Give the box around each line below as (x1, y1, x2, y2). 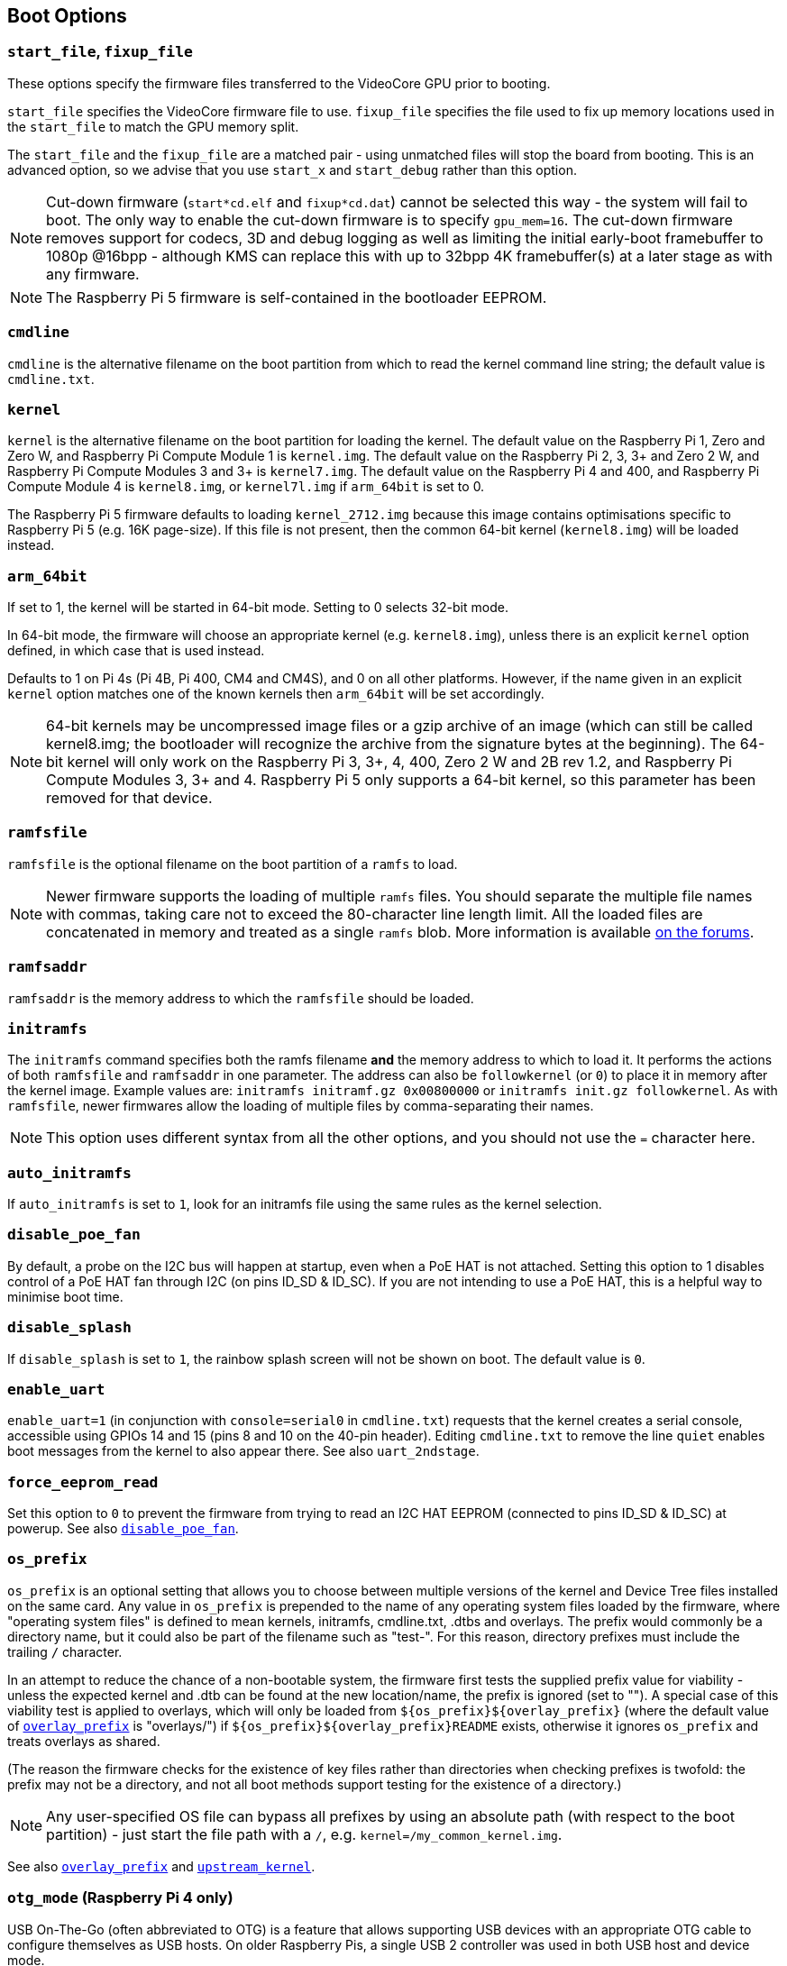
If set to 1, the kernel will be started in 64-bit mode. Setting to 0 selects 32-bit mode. (7, 599, 508, 616)
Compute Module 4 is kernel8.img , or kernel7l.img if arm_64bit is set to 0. (7, 479, 485, 495)
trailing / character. (7, 1643, 123, 1660)
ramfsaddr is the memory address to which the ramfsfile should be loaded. (7, 990, 474, 1006)
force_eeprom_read (7, 1473, 159, 1491)
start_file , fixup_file (7, 42, 193, 61)
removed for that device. (46, 789, 213, 808)
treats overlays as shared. (7, 1733, 160, 1749)
